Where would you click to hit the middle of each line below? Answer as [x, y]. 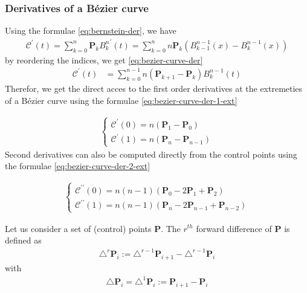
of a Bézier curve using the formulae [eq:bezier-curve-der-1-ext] [121, 100]
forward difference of [234, 228]
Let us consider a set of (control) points [78, 228]
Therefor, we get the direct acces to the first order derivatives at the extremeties [154, 88]
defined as [23, 240]
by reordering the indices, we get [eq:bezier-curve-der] [104, 60]
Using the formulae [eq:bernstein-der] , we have [91, 31]
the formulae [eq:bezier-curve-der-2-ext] [78, 166]
